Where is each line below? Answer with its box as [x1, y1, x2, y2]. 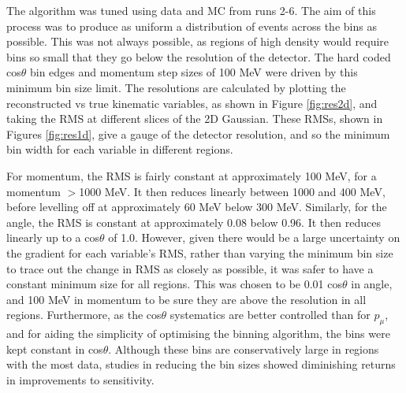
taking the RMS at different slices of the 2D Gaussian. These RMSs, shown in [6, 110, 383, 127]
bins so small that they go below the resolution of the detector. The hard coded [6, 48, 391, 65]
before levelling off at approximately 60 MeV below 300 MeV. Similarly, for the [6, 198, 387, 215]
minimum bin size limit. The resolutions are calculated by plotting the [6, 79, 346, 95]
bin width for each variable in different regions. [6, 141, 233, 158]
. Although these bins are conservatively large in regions [108, 340, 379, 357]
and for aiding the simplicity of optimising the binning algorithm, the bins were [6, 325, 390, 342]
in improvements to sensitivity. [6, 371, 155, 387]
